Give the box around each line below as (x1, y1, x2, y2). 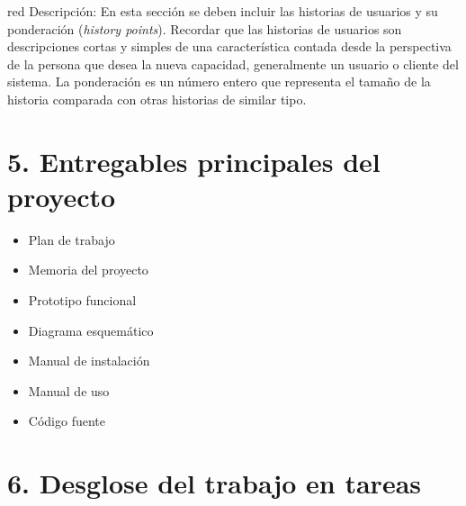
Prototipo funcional (28, 291, 137, 310)
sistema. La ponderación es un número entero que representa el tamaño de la (7, 72, 431, 91)
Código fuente (28, 411, 105, 430)
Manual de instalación (28, 351, 150, 370)
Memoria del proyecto (28, 260, 148, 279)
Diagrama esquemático (28, 321, 154, 339)
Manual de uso (28, 381, 110, 400)
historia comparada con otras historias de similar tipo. (7, 89, 307, 108)
